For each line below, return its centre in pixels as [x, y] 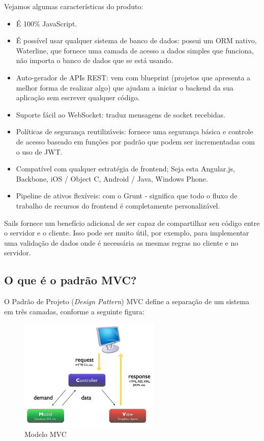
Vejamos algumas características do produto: [74, 6]
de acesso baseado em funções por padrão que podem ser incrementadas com [135, 141]
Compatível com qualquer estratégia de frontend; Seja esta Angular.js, [125, 169]
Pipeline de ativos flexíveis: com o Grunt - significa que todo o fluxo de [127, 196]
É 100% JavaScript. [47, 23]
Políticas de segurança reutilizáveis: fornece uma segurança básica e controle [135, 131]
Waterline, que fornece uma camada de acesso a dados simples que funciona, [135, 50]
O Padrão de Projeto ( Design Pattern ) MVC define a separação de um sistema [127, 301]
